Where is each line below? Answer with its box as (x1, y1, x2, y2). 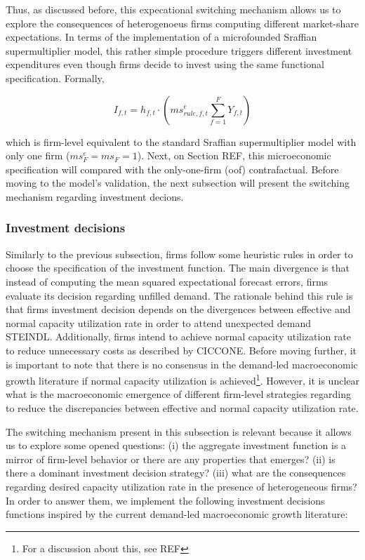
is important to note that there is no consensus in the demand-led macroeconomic (6, 356, 358, 371)
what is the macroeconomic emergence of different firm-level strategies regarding (6, 387, 351, 401)
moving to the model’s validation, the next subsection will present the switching (6, 175, 350, 190)
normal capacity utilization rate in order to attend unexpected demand (6, 315, 311, 330)
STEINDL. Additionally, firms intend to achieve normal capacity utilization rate (6, 329, 351, 344)
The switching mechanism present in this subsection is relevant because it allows (6, 424, 352, 439)
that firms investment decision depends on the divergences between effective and (6, 302, 351, 316)
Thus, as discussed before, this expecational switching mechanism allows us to (6, 2, 341, 16)
